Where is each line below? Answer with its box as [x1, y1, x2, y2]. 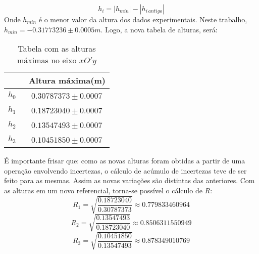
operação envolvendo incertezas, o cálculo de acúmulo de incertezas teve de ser [4, 165, 247, 176]
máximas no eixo [17, 54, 77, 66]
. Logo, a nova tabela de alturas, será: [100, 24, 218, 34]
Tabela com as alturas [18, 43, 96, 55]
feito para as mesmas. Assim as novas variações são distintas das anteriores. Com [4, 175, 255, 186]
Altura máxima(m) [28, 74, 106, 87]
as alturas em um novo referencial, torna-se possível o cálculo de [4, 185, 202, 195]
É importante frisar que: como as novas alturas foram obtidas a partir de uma [4, 155, 245, 166]
